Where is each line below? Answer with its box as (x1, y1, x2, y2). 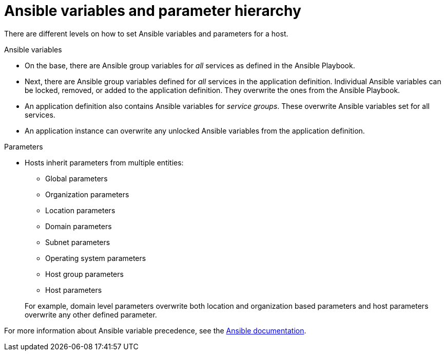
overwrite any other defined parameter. (25, 310, 157, 319)
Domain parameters (45, 221, 112, 231)
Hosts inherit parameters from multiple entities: (25, 158, 184, 167)
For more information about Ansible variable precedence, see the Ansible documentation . (4, 326, 306, 335)
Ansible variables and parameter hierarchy (4, 2, 301, 20)
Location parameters (45, 205, 115, 215)
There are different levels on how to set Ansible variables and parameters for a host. (4, 29, 288, 38)
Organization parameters (45, 190, 129, 199)
